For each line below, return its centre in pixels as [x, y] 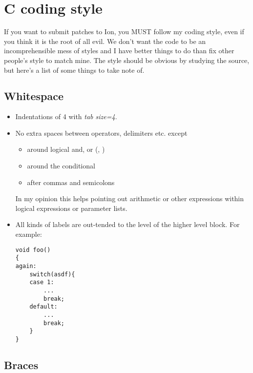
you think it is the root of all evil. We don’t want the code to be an [105, 41]
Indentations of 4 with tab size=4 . [66, 116]
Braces [21, 364]
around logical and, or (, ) [66, 149]
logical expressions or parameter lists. [71, 208]
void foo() [33, 250]
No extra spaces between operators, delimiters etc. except [101, 133]
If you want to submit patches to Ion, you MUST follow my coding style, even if [124, 31]
